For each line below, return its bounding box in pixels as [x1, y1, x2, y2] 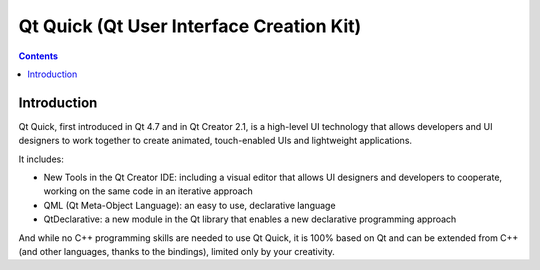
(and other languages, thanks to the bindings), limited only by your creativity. [18, 245, 335, 257]
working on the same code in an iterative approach [43, 185, 254, 197]
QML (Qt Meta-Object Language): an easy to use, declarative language [43, 199, 336, 211]
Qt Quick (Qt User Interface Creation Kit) [18, 15, 362, 37]
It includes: [18, 153, 64, 165]
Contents [18, 50, 59, 62]
